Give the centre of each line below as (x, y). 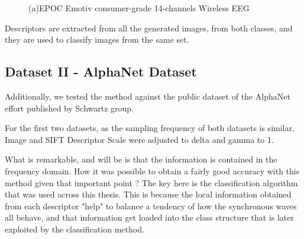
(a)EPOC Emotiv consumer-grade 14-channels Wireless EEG (139, 8)
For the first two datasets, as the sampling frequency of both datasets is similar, (150, 128)
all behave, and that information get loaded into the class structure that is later (149, 217)
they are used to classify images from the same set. (97, 39)
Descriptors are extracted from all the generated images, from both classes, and (149, 28)
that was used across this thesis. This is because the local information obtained (148, 194)
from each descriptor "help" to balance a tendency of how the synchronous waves (151, 205)
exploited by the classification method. (75, 229)
